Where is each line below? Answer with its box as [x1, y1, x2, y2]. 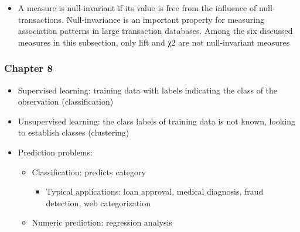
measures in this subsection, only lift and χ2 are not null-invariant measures [18, 36, 290, 48]
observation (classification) [18, 95, 114, 108]
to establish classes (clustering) [18, 126, 129, 138]
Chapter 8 [4, 61, 53, 75]
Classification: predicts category [32, 165, 146, 178]
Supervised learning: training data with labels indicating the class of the [18, 84, 278, 96]
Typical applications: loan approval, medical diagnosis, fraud [46, 185, 264, 198]
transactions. [18, 13, 64, 25]
